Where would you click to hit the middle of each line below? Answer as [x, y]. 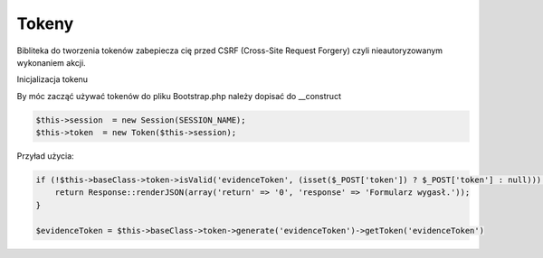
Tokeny [45, 23]
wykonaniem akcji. [51, 62]
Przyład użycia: [45, 156]
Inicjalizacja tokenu [52, 79]
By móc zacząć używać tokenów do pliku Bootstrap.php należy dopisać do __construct [179, 96]
